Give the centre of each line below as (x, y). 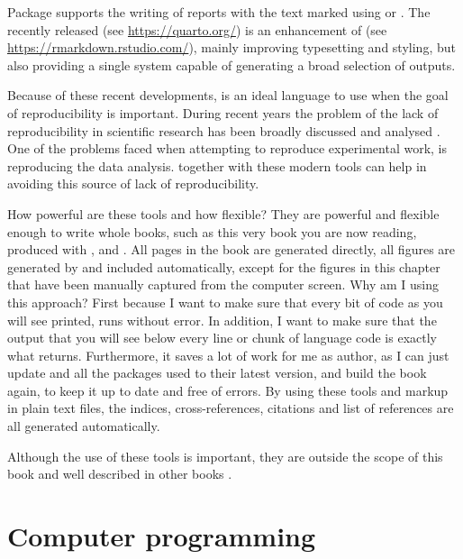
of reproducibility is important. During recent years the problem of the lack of (223, 112)
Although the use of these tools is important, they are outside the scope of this (225, 456)
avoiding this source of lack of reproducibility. (133, 183)
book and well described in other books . (120, 474)
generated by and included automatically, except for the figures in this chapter (224, 266)
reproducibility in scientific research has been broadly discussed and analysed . (224, 130)
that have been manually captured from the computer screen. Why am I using (223, 284)
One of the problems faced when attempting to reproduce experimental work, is (227, 148)
